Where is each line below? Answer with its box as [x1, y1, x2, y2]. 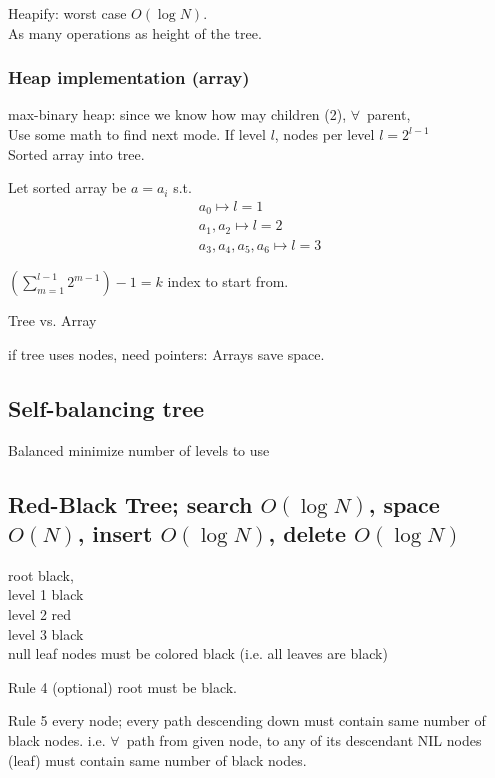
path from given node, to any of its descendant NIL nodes [126, 729, 482, 750]
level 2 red [8, 604, 72, 624]
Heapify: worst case [8, 3, 127, 23]
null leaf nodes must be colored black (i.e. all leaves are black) [8, 643, 388, 664]
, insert [77, 518, 153, 548]
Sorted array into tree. [8, 143, 145, 164]
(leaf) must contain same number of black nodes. [8, 749, 307, 770]
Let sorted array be [8, 177, 127, 198]
